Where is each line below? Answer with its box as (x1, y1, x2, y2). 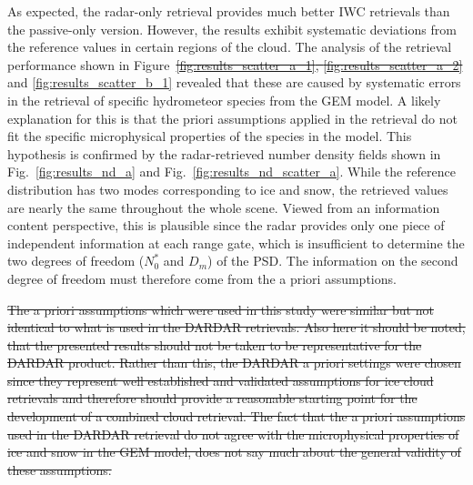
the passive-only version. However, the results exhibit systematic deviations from (7, 19, 457, 38)
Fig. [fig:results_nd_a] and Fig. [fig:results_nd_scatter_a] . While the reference (7, 162, 456, 181)
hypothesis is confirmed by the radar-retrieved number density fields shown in (7, 144, 441, 163)
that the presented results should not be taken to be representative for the (7, 335, 422, 354)
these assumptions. (7, 460, 112, 479)
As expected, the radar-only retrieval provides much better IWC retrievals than (7, 2, 450, 20)
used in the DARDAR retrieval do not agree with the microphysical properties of (7, 424, 459, 443)
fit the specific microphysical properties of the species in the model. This (7, 126, 412, 146)
